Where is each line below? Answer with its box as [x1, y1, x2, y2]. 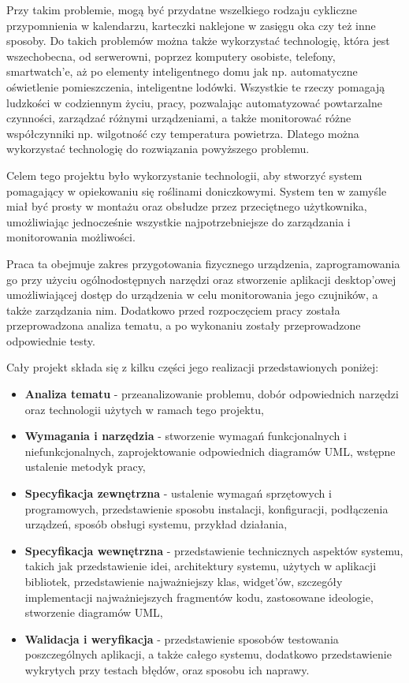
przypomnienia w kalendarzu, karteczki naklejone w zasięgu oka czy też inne [6, 17, 376, 33]
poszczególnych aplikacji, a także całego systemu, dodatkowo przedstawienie [24, 646, 392, 662]
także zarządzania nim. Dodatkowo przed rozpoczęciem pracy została [6, 301, 340, 318]
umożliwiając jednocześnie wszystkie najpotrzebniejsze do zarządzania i [6, 213, 351, 230]
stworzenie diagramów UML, [24, 604, 163, 621]
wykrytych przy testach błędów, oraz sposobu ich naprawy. [24, 661, 310, 677]
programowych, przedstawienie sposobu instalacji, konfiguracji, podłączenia [24, 500, 389, 517]
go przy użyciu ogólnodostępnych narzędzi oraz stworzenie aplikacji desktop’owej [6, 271, 396, 287]
